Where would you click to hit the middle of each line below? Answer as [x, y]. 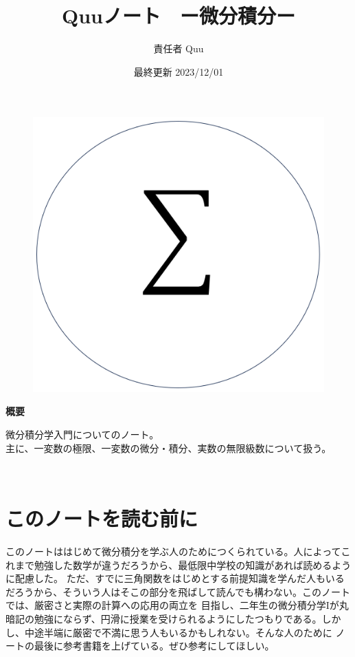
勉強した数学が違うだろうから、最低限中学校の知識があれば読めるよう [193, 564]
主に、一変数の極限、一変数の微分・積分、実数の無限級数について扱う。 [169, 448]
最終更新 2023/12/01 [179, 71]
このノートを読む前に [102, 518]
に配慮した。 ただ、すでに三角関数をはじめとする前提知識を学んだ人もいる [175, 578]
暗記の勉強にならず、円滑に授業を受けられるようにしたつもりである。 [164, 618]
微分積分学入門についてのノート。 [82, 434]
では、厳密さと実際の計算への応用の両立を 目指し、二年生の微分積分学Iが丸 [177, 605]
